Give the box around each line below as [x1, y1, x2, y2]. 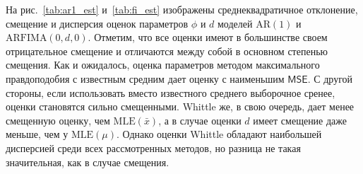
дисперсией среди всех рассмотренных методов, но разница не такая [6, 140, 301, 155]
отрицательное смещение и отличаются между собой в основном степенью [6, 43, 328, 58]
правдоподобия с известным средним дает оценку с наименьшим [6, 71, 285, 86]
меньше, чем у [6, 127, 69, 141]
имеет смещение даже [253, 112, 347, 127]
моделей [217, 16, 253, 30]
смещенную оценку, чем [6, 112, 110, 127]
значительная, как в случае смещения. [6, 154, 169, 169]
